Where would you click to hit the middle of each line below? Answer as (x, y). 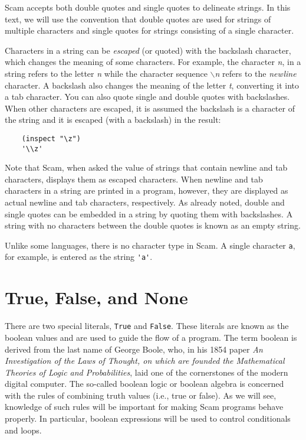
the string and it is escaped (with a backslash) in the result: (113, 120)
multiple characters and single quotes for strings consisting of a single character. (149, 30)
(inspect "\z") (51, 138)
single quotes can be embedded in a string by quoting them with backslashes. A (149, 214)
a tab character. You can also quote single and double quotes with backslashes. (147, 97)
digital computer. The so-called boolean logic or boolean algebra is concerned (144, 384)
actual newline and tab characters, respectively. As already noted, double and (145, 202)
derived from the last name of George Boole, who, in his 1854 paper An (134, 349)
